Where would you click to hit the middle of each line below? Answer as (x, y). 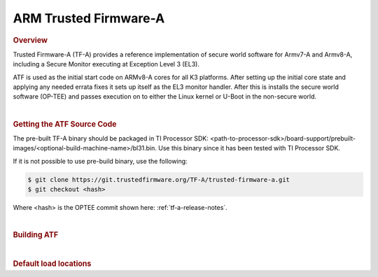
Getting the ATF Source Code (65, 124)
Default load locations (52, 264)
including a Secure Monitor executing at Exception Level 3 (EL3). (106, 64)
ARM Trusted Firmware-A (89, 18)
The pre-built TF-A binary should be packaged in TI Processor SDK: (111, 138)
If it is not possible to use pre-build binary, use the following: (100, 161)
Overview (30, 40)
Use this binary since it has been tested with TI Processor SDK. (249, 148)
